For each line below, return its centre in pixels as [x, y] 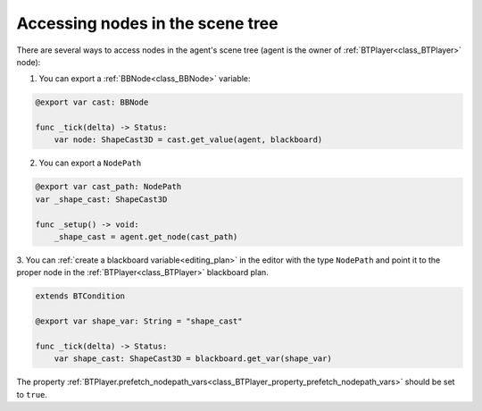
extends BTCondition [80, 296]
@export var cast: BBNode [92, 102]
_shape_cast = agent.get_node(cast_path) [146, 237]
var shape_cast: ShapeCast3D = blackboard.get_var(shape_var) [193, 359]
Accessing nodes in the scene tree [147, 23]
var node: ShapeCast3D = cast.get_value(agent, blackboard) [188, 140]
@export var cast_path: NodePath [108, 187]
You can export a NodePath [90, 163]
